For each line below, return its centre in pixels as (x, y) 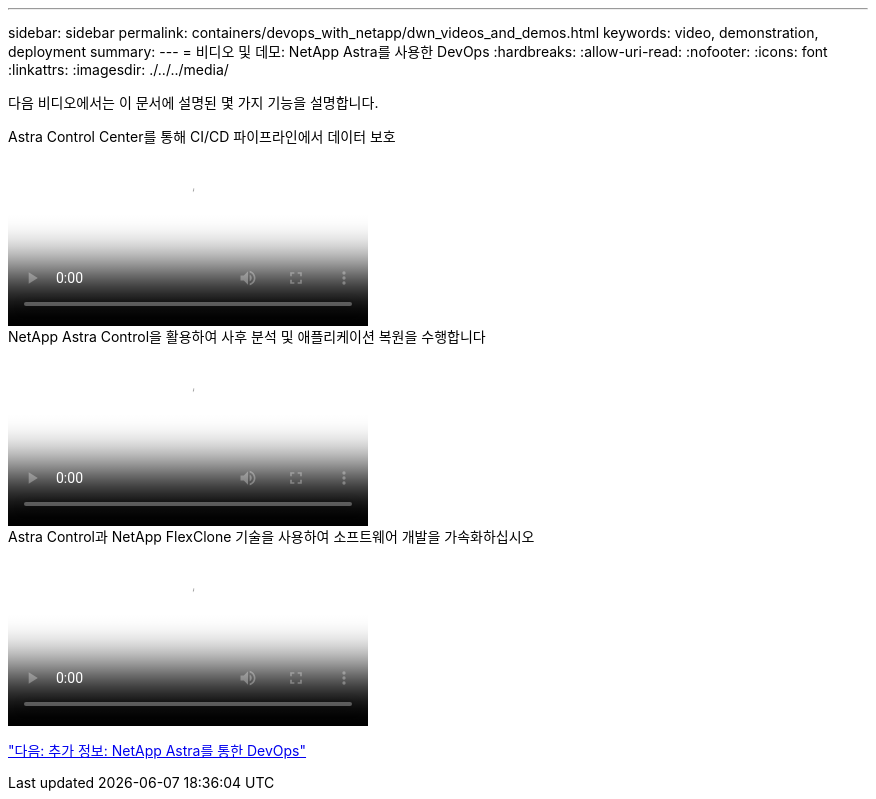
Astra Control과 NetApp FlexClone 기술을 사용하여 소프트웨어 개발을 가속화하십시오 (271, 536)
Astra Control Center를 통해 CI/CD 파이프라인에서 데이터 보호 (202, 136)
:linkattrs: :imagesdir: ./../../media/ (118, 69)
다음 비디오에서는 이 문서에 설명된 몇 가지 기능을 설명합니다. (193, 102)
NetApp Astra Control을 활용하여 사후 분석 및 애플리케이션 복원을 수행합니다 (247, 336)
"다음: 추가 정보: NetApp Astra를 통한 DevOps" (157, 750)
